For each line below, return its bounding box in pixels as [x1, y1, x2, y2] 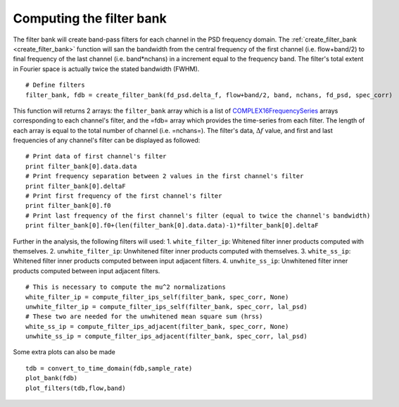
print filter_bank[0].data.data [25, 162, 137, 170]
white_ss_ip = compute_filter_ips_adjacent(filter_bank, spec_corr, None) [25, 323, 289, 330]
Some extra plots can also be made [13, 348, 115, 356]
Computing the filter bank [13, 11, 167, 26]
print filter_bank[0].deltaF [25, 182, 126, 190]
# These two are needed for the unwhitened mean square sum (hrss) [25, 313, 263, 320]
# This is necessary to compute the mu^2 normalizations [25, 283, 227, 292]
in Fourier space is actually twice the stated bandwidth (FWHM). [13, 64, 200, 73]
